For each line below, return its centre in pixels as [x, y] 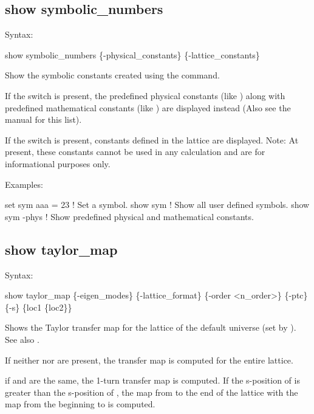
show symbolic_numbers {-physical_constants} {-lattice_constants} [132, 54]
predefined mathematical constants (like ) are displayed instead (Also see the [148, 107]
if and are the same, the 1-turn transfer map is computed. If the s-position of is [152, 380]
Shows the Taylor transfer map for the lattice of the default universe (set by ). [151, 327]
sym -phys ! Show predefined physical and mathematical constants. [129, 216]
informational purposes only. [58, 163]
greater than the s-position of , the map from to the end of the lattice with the [152, 392]
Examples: [24, 184]
